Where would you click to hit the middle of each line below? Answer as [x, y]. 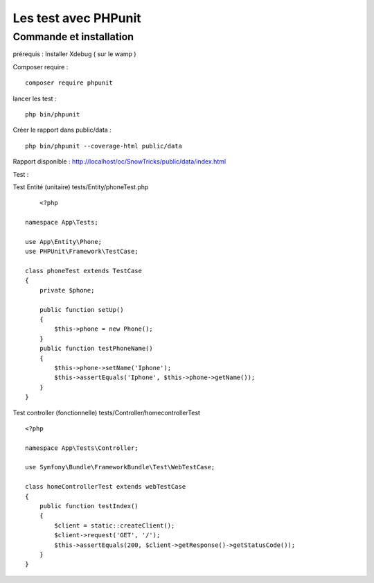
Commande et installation [73, 37]
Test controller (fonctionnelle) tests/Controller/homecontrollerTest [107, 412]
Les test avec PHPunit [77, 18]
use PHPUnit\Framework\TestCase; [82, 252]
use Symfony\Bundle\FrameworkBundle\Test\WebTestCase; [120, 467]
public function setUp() [81, 310]
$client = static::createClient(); [115, 525]
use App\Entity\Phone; [64, 242]
